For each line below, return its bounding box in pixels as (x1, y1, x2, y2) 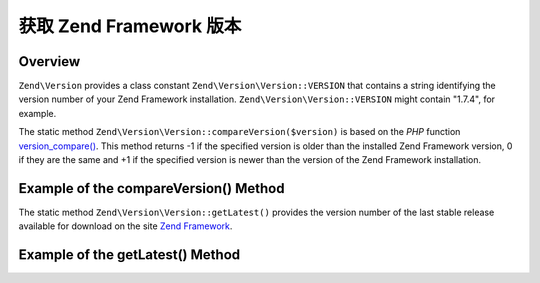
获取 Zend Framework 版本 (18, 15, 242, 37)
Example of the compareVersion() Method (18, 180, 285, 197)
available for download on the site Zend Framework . (18, 220, 233, 232)
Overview (18, 53, 81, 70)
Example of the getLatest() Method (18, 246, 241, 264)
